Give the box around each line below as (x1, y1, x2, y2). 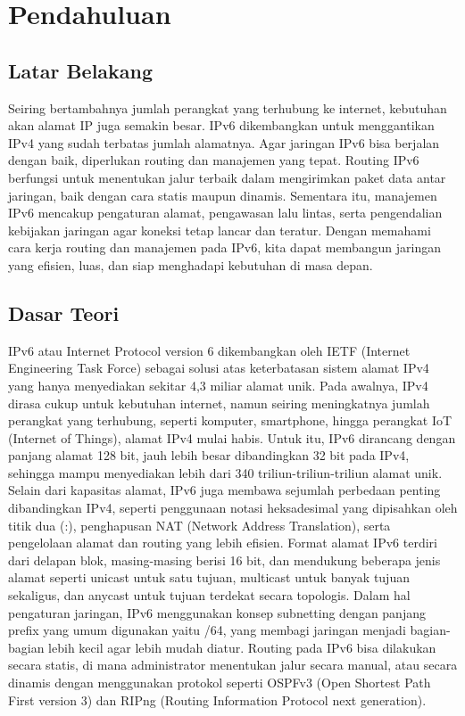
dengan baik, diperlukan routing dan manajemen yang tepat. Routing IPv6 (8, 151, 419, 169)
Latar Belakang (8, 56, 154, 84)
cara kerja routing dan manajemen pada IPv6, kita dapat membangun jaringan (8, 238, 441, 257)
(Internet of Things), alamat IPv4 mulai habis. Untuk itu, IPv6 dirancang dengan (8, 428, 456, 447)
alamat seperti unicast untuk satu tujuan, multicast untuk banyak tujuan (8, 568, 410, 587)
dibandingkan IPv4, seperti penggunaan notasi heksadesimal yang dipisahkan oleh (8, 498, 458, 517)
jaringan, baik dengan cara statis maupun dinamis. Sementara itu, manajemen (8, 185, 437, 204)
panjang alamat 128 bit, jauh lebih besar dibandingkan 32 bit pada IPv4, (8, 446, 410, 465)
